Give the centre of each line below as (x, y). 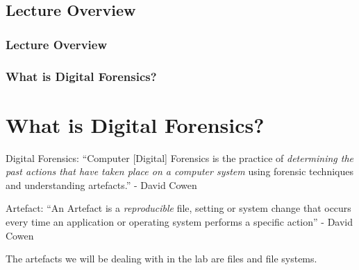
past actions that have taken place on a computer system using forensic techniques (179, 171)
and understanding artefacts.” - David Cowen (101, 184)
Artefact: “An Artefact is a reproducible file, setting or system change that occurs (178, 208)
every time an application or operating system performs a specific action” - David (179, 221)
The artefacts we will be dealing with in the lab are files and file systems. (161, 259)
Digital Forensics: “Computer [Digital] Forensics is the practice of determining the (180, 157)
